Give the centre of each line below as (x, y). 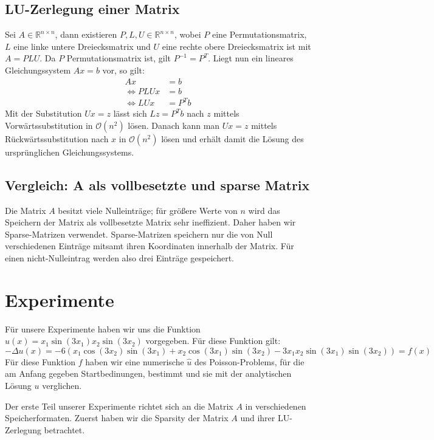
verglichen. (62, 386)
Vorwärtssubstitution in (49, 125)
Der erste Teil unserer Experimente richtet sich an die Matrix (119, 406)
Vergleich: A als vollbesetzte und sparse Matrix (157, 184)
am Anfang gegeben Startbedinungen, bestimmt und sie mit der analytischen (148, 373)
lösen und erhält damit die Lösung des (232, 138)
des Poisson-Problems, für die (249, 361)
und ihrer (258, 418)
